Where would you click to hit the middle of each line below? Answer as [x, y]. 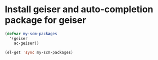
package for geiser [45, 20]
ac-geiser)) [26, 43]
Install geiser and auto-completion [79, 9]
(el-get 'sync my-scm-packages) [39, 52]
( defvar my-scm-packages [31, 34]
